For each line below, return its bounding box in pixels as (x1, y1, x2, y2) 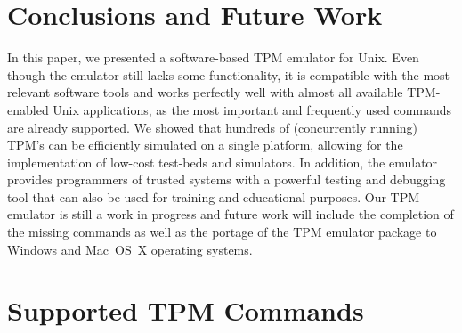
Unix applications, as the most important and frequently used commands (53, 100, 452, 118)
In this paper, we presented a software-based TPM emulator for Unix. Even (7, 48, 419, 67)
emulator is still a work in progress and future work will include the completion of (7, 205, 454, 223)
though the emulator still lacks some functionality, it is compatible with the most (7, 65, 450, 84)
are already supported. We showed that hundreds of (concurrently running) (7, 118, 418, 136)
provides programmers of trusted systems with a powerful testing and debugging (7, 170, 446, 189)
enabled (7, 100, 49, 118)
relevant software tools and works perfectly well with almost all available (7, 83, 403, 102)
